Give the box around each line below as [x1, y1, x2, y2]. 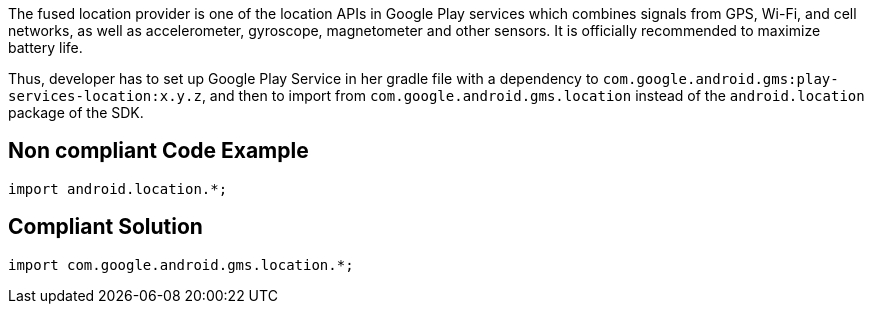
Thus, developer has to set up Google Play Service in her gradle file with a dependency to [8, 70, 599, 87]
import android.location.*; [8, 180, 228, 197]
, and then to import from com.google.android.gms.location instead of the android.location [201, 87, 865, 104]
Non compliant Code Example [8, 138, 309, 164]
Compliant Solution [8, 214, 203, 240]
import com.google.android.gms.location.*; [8, 256, 354, 273]
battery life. [8, 39, 83, 56]
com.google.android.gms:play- [602, 71, 839, 87]
